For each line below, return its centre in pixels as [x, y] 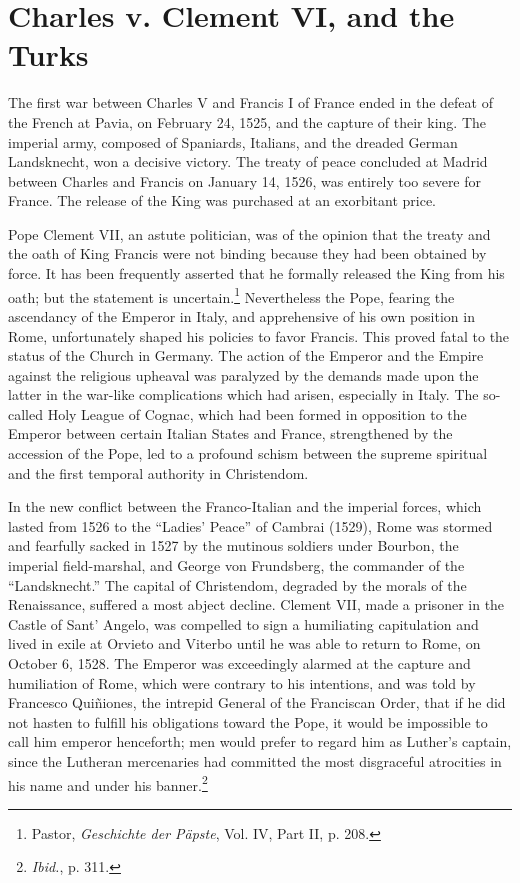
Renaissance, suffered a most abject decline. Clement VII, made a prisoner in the [256, 604]
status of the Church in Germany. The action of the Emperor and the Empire [246, 355]
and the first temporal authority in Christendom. [158, 472]
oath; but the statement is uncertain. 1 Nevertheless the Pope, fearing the [231, 295]
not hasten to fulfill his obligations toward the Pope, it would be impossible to [248, 721]
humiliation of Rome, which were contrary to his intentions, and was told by [242, 682]
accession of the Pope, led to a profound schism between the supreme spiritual [248, 453]
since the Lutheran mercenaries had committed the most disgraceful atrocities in [255, 760]
